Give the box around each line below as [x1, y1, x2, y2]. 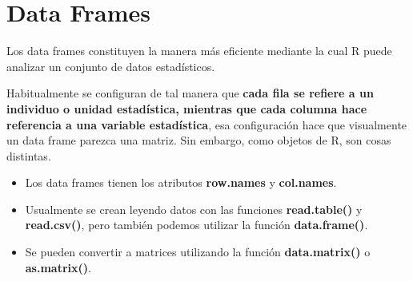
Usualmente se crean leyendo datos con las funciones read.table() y [25, 200, 363, 217]
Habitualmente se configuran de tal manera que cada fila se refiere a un [6, 85, 374, 101]
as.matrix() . [25, 259, 91, 275]
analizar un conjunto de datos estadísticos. [6, 57, 215, 74]
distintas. [6, 147, 51, 164]
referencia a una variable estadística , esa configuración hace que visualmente [6, 116, 407, 133]
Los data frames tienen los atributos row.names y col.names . [25, 174, 337, 191]
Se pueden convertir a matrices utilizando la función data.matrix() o [25, 243, 371, 260]
